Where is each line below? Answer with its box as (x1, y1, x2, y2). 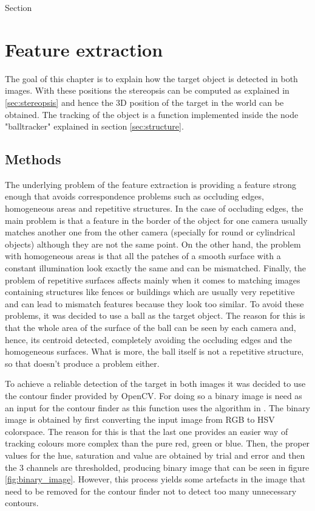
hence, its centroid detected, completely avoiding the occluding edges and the (5, 333, 293, 346)
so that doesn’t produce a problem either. (5, 356, 160, 369)
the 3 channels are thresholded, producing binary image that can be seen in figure (5, 461, 310, 473)
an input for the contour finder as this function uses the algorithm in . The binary (5, 401, 311, 414)
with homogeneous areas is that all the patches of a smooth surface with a (5, 249, 281, 262)
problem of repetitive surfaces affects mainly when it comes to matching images (5, 273, 300, 286)
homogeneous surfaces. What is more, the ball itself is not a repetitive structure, (5, 345, 304, 358)
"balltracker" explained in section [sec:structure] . (5, 120, 184, 133)
